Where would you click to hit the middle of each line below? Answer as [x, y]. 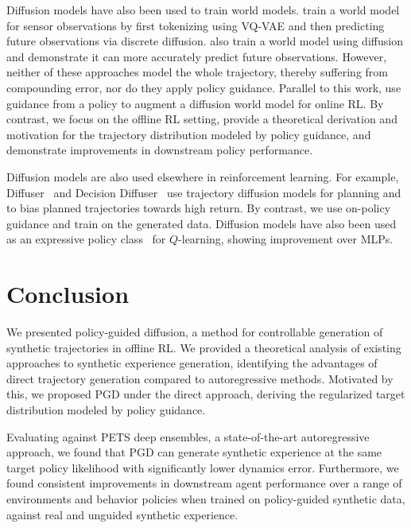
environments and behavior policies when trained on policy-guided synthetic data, [206, 498]
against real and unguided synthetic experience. [122, 514]
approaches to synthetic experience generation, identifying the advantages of [192, 363]
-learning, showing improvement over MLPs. [286, 239]
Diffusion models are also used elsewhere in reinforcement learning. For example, [203, 176]
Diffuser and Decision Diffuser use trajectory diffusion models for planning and [204, 192]
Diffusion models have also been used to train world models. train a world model [203, 10]
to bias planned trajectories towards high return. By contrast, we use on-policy [199, 208]
